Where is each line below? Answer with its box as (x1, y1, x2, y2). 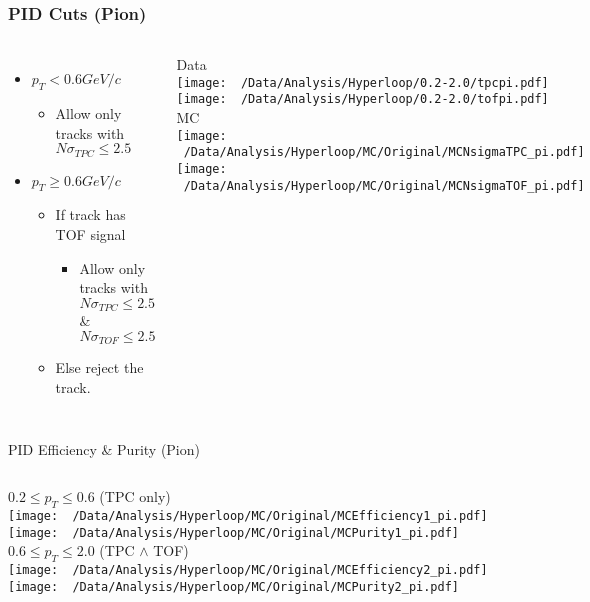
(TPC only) (99, 486, 171, 507)
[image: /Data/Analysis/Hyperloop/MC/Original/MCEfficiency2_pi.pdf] (8, 563, 488, 578)
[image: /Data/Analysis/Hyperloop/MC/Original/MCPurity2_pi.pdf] (8, 579, 460, 594)
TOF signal (55, 224, 126, 245)
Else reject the (55, 357, 144, 378)
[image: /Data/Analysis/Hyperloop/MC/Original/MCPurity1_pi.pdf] (8, 525, 460, 540)
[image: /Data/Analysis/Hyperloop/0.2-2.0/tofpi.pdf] (176, 92, 549, 107)
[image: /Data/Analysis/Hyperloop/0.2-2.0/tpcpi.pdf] (176, 75, 549, 90)
